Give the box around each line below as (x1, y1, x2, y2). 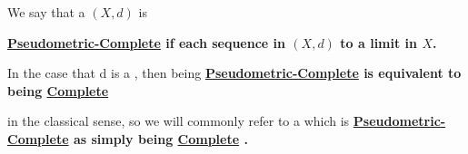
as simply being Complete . (73, 129, 248, 148)
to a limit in (340, 33, 418, 52)
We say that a (7, 3, 85, 21)
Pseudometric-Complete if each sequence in (7, 33, 286, 52)
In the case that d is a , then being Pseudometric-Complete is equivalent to (7, 63, 462, 82)
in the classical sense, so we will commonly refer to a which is (7, 111, 350, 130)
